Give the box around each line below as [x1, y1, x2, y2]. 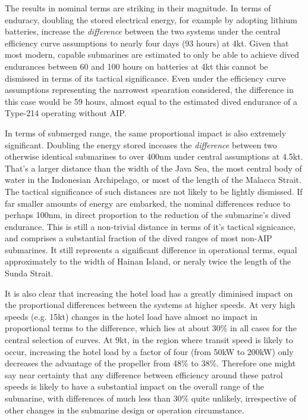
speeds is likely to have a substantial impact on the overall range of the [5, 380, 264, 393]
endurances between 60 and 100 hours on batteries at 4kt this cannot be [5, 60, 268, 72]
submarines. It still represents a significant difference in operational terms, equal [5, 243, 297, 256]
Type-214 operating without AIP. [5, 107, 127, 119]
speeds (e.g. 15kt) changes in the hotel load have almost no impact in [5, 310, 257, 322]
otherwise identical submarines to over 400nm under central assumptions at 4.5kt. [5, 150, 303, 163]
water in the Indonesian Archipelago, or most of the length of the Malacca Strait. [5, 173, 301, 186]
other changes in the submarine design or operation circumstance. [5, 403, 244, 416]
